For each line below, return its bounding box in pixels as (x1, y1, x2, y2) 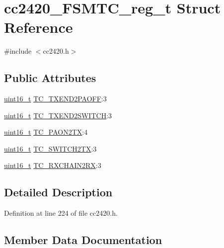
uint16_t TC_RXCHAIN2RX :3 (4, 160, 101, 170)
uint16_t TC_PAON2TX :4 (4, 127, 88, 137)
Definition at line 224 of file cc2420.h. (4, 208, 118, 218)
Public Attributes (4, 70, 96, 85)
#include (4, 46, 32, 56)
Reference (4, 17, 73, 37)
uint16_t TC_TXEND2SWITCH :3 (4, 110, 112, 120)
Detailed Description (4, 184, 113, 200)
